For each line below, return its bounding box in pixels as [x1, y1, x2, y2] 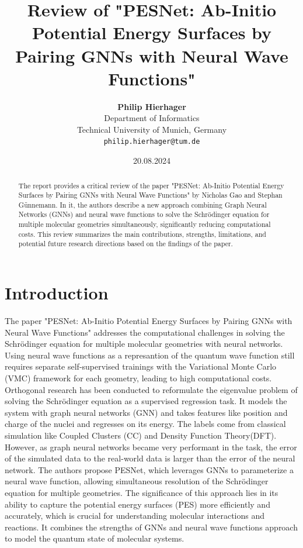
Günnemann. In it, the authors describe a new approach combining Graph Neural [18, 199, 267, 209]
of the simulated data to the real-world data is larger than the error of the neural [5, 452, 295, 464]
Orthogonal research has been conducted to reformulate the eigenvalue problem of [5, 383, 298, 395]
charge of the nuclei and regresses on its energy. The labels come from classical [5, 418, 286, 430]
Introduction [5, 281, 109, 305]
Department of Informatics [104, 112, 200, 124]
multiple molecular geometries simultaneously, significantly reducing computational [18, 219, 271, 229]
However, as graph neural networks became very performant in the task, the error [5, 440, 297, 453]
